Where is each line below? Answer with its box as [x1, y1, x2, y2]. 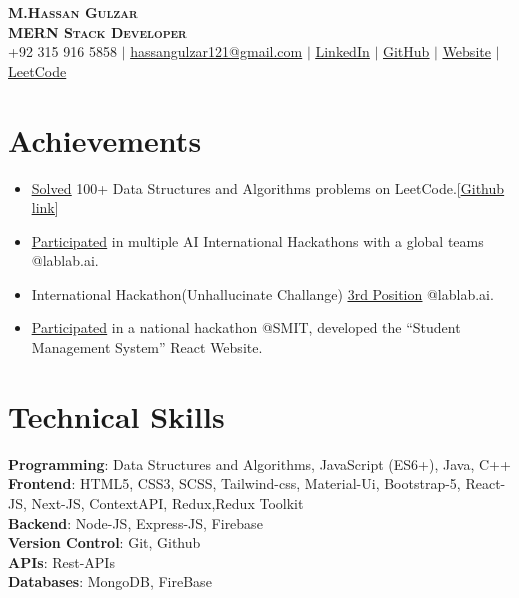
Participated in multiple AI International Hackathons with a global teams [31, 230, 484, 251]
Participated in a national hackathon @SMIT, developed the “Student [31, 317, 461, 338]
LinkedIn [315, 41, 370, 62]
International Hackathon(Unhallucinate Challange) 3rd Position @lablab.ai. [31, 283, 494, 304]
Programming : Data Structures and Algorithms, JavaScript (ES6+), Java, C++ [8, 453, 511, 474]
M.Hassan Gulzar [8, 2, 138, 22]
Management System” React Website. [31, 337, 263, 358]
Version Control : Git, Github [8, 532, 201, 553]
